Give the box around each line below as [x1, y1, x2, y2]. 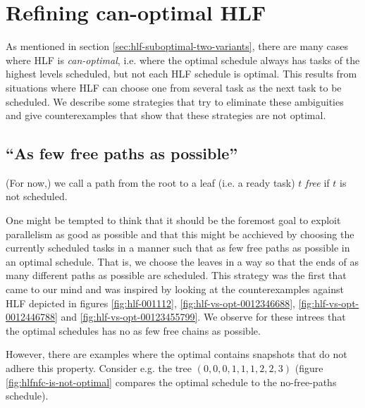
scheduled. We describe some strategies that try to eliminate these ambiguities [6, 94, 344, 109]
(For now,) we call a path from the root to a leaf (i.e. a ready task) [6, 175, 295, 190]
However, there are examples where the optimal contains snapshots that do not [6, 347, 347, 361]
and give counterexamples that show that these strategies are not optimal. [6, 108, 326, 123]
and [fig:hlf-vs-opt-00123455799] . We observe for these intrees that [61, 309, 346, 324]
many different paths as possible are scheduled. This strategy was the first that [6, 268, 347, 283]
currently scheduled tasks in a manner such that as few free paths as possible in [6, 240, 350, 255]
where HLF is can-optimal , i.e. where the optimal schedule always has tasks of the [6, 52, 360, 67]
